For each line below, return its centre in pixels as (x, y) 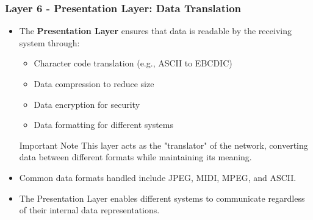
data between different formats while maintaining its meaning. (135, 157)
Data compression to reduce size (94, 83)
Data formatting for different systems (104, 125)
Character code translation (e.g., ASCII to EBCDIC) (133, 63)
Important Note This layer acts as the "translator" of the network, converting (164, 145)
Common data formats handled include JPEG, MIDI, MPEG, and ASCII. (158, 177)
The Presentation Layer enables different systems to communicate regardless (162, 198)
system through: (49, 42)
